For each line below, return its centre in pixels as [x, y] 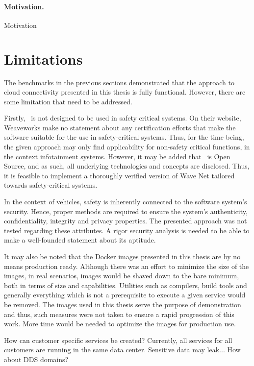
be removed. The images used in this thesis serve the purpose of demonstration [123, 304]
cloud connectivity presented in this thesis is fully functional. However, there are [125, 92]
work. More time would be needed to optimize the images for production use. [120, 324]
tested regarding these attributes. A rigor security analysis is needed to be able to [127, 230]
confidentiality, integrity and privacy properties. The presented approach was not [126, 221]
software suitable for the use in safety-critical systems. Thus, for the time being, [124, 137]
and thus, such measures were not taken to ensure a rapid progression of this [119, 314]
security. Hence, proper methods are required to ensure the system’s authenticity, [126, 211]
